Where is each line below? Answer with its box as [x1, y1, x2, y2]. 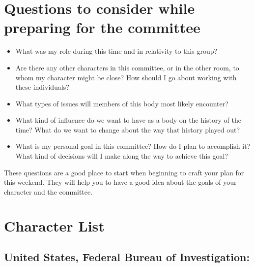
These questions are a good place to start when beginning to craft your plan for [4, 167, 244, 177]
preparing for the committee [4, 17, 200, 37]
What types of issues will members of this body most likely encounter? [15, 98, 228, 108]
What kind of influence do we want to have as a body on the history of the [15, 115, 241, 125]
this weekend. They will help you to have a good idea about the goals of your [4, 177, 237, 187]
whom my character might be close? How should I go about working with [15, 72, 237, 82]
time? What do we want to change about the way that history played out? [15, 124, 240, 134]
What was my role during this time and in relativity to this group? [15, 46, 218, 56]
